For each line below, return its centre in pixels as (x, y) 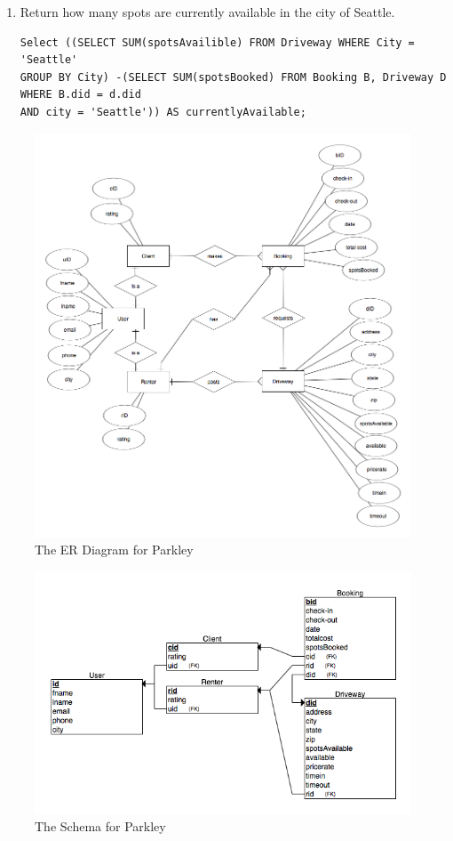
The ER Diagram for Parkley (114, 550)
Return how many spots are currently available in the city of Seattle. (207, 12)
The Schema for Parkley (100, 826)
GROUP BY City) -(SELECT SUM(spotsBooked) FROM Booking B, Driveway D (233, 77)
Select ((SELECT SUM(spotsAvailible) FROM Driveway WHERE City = (217, 42)
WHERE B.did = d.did (80, 95)
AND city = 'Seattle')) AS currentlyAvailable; (163, 112)
